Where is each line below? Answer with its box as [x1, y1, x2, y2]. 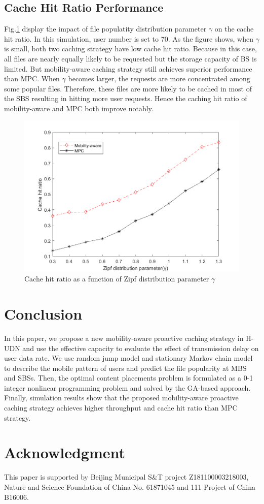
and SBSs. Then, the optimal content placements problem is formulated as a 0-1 [4, 372, 253, 383]
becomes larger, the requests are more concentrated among [68, 73, 250, 84]
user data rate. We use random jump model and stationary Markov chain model [4, 353, 253, 363]
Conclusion [4, 303, 83, 324]
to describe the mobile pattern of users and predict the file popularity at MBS [4, 362, 247, 373]
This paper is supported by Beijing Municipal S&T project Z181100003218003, [4, 471, 249, 482]
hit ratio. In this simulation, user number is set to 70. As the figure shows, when [4, 33, 253, 44]
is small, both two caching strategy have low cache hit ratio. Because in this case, [4, 43, 257, 54]
